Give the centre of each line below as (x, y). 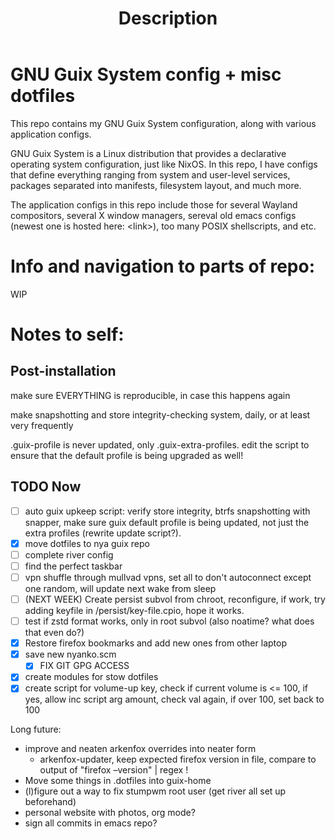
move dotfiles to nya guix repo (87, 543)
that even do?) (54, 633)
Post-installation (63, 371)
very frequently (42, 425)
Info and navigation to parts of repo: (163, 266)
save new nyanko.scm (70, 654)
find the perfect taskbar (73, 566)
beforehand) (50, 802)
